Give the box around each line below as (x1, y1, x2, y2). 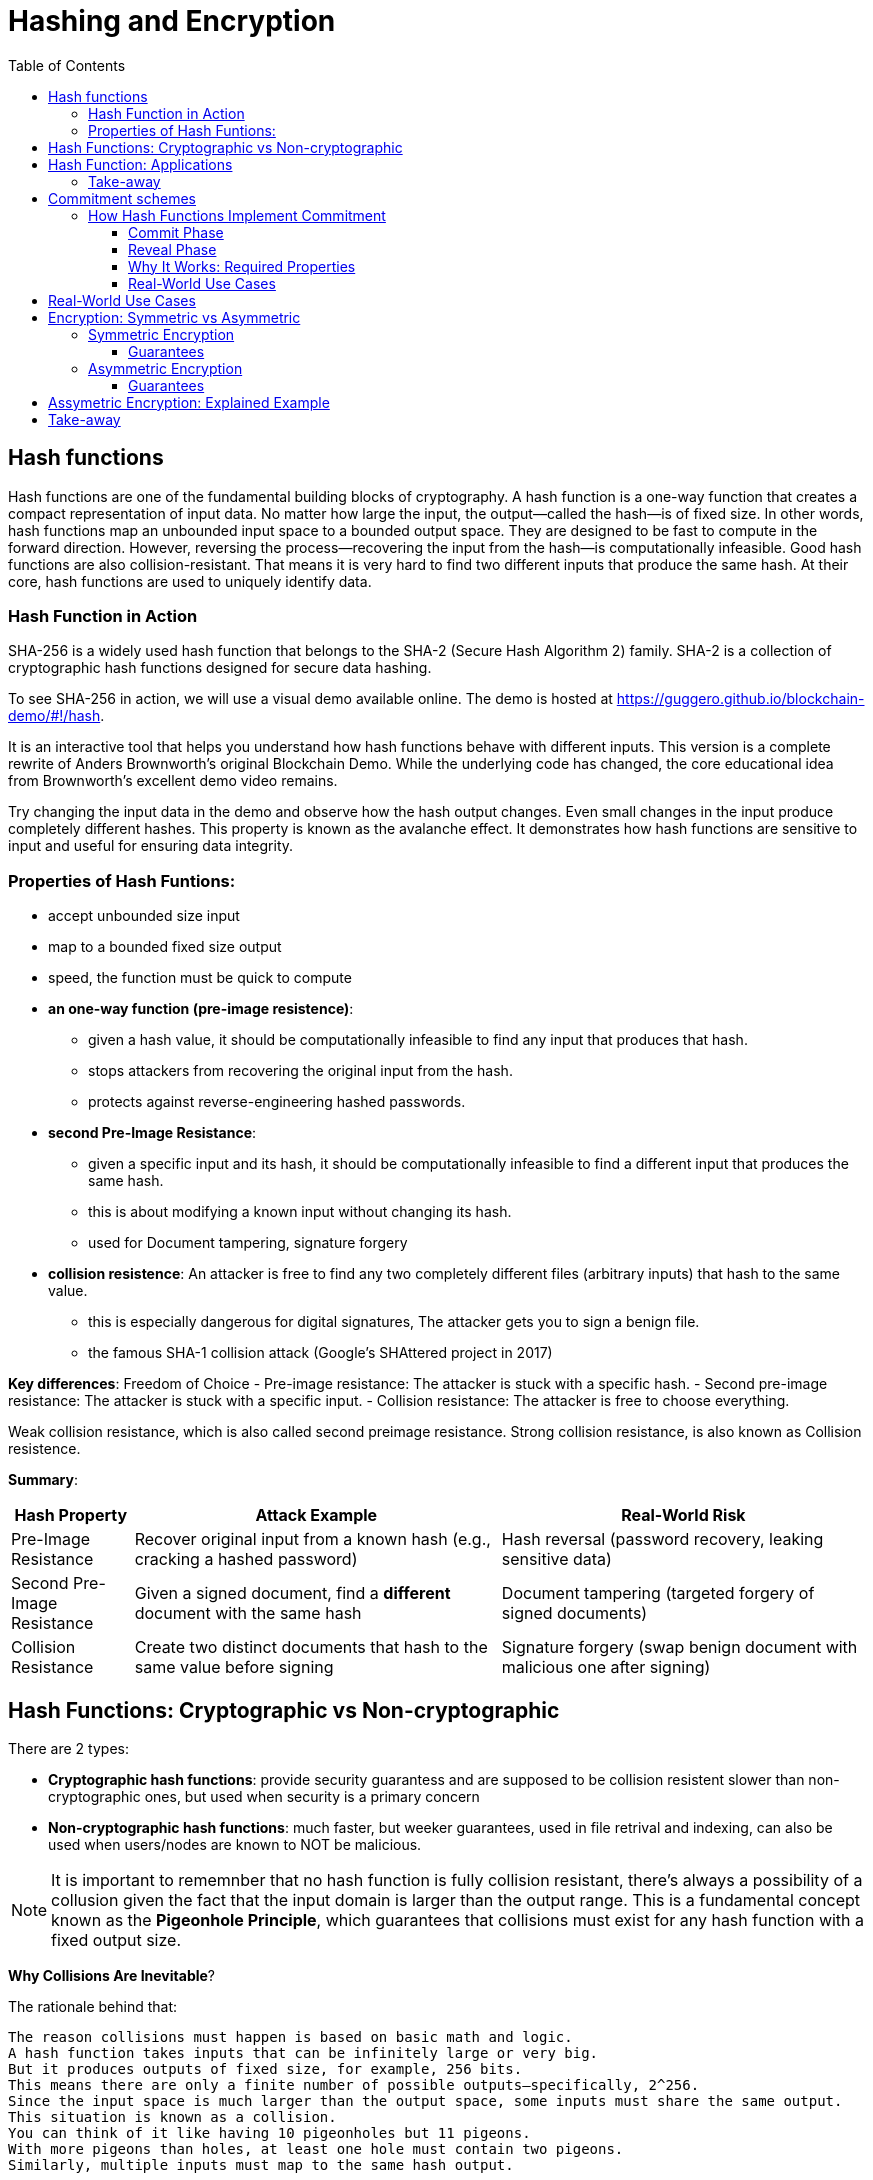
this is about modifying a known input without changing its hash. (88, 1203, 512, 1221)
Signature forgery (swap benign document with (501, 1637, 858, 1658)
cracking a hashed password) (134, 1549, 358, 1570)
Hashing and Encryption (8, 4, 336, 38)
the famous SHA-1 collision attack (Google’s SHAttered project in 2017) (88, 1344, 553, 1362)
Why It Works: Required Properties (128, 257, 356, 275)
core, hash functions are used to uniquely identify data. (8, 572, 372, 590)
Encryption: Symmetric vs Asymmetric (48, 308, 301, 326)
